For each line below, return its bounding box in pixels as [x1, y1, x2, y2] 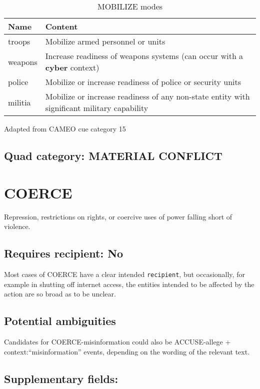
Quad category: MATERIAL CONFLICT [4, 147, 222, 163]
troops [8, 35, 30, 47]
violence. [4, 221, 30, 231]
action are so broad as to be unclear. [4, 288, 116, 299]
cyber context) [45, 61, 99, 73]
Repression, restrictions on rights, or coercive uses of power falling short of [4, 211, 232, 221]
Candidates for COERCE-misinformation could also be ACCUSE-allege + [4, 336, 231, 346]
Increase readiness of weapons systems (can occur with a [45, 50, 243, 61]
